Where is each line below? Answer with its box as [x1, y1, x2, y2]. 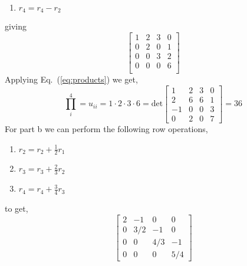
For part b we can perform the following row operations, [5, 122, 208, 134]
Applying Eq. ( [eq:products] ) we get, [5, 73, 138, 86]
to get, [5, 202, 28, 214]
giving [5, 20, 27, 32]
